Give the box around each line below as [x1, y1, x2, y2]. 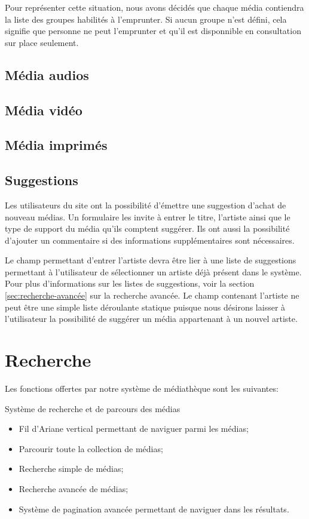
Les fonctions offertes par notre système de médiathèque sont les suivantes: [5, 382, 279, 394]
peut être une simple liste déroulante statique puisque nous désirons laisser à [5, 300, 286, 313]
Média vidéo [5, 100, 82, 119]
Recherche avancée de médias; [19, 482, 129, 495]
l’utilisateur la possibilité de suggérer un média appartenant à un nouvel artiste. [5, 312, 298, 325]
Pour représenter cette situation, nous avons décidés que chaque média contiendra [5, 1, 304, 13]
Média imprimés [5, 136, 108, 154]
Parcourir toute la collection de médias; [19, 442, 163, 454]
